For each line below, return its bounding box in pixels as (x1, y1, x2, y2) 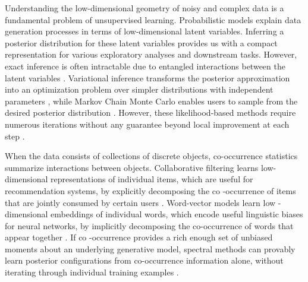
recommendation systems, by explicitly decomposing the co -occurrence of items (5, 184, 296, 197)
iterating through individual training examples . (5, 266, 179, 278)
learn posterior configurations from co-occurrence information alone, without (5, 254, 284, 267)
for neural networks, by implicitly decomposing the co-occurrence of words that (5, 219, 294, 232)
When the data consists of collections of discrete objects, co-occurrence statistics (5, 150, 298, 162)
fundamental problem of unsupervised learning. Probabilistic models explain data (5, 13, 301, 26)
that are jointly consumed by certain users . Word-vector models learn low (5, 196, 276, 208)
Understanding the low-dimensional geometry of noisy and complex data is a (5, 2, 284, 14)
